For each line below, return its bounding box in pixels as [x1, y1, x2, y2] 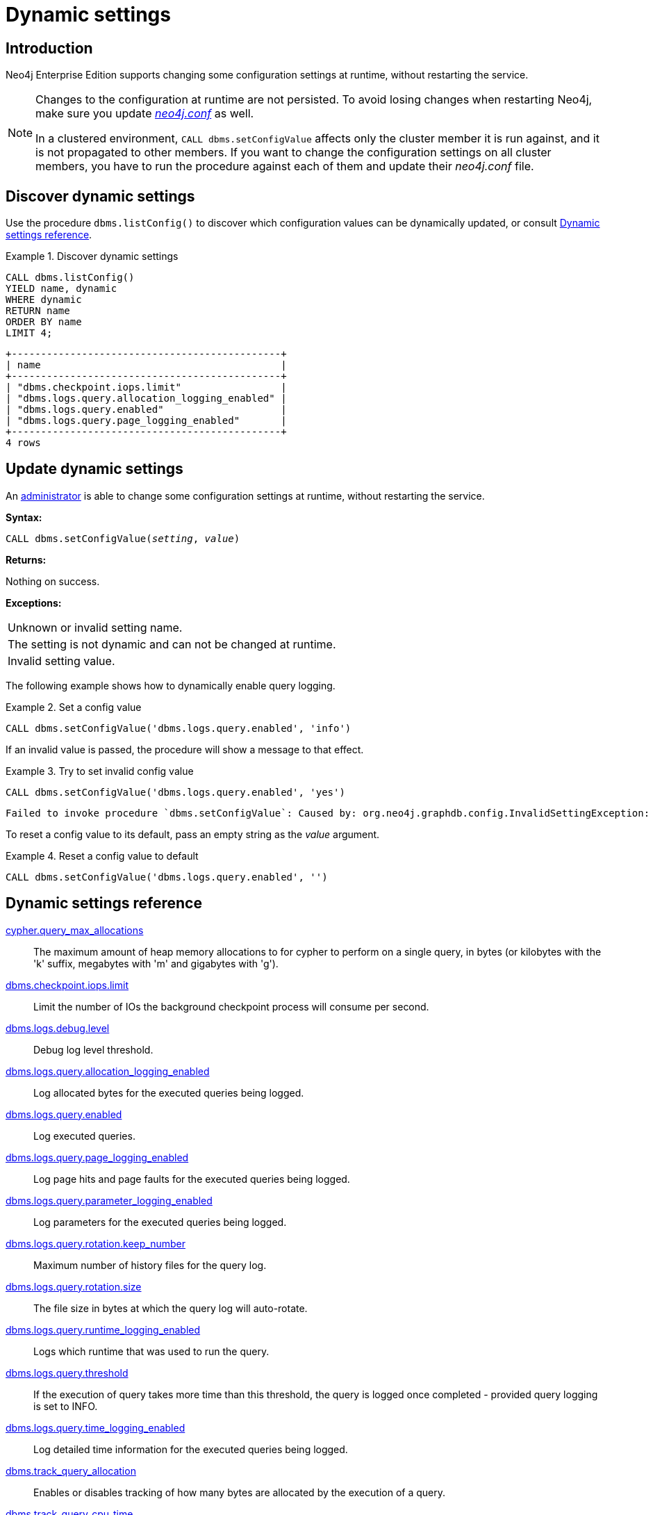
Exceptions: [6, 596, 62, 609]
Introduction [6, 39, 93, 57]
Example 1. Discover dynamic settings [6, 250, 179, 263]
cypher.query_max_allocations [6, 924, 144, 936]
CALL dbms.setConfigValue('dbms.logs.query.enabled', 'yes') [6, 786, 345, 798]
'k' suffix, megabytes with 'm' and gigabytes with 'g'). [33, 957, 279, 969]
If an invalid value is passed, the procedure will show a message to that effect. [6, 743, 364, 755]
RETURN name [6, 305, 70, 317]
